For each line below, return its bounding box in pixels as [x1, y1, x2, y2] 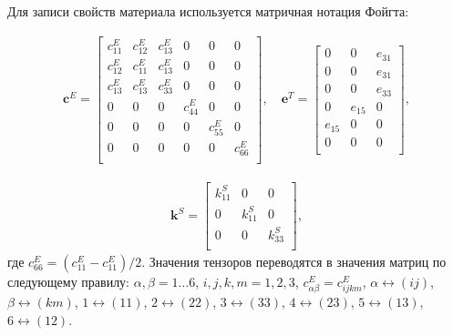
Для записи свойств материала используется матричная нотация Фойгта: [7, 2, 409, 20]
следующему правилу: [7, 272, 130, 291]
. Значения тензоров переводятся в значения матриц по [141, 252, 447, 271]
